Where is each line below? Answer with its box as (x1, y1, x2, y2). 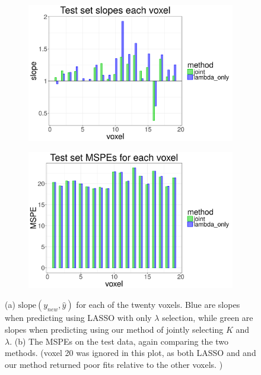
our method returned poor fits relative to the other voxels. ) (5, 358, 223, 370)
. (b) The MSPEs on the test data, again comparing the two (9, 335, 229, 347)
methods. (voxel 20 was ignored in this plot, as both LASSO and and (5, 346, 256, 359)
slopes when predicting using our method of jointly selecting (5, 323, 224, 335)
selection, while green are (162, 311, 253, 324)
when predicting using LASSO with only (5, 311, 152, 324)
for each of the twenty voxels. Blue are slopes (76, 298, 240, 311)
